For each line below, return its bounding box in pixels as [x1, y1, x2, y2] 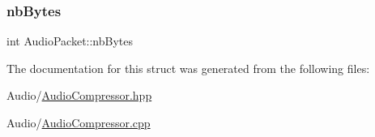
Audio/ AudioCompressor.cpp [6, 114, 151, 131]
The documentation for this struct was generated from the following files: [6, 59, 370, 76]
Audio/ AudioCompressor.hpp [6, 87, 152, 104]
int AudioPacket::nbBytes [6, 32, 134, 49]
